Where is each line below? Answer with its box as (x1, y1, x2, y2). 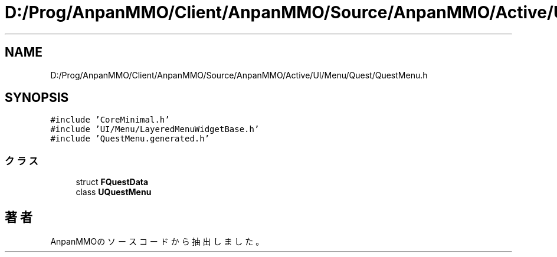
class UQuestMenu (76, 187, 152, 197)
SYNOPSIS (5, 90, 69, 106)
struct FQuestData (76, 177, 149, 187)
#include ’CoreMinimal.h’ (50, 115, 170, 125)
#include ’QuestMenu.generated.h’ (50, 134, 210, 144)
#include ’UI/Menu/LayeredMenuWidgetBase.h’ (50, 124, 260, 134)
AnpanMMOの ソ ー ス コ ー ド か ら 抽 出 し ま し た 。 (50, 236, 264, 247)
